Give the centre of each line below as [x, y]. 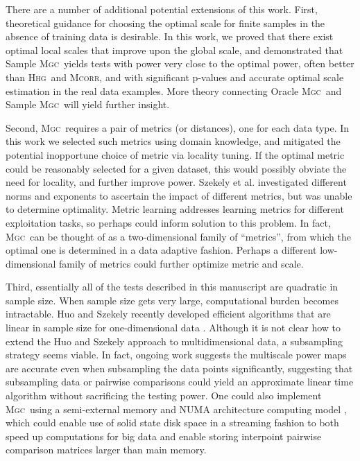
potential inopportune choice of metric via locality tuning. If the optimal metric [175, 154]
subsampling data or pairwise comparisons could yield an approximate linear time [180, 382]
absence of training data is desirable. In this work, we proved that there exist [170, 36]
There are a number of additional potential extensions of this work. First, [162, 9]
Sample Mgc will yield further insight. [88, 104]
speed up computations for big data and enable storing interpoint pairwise [164, 436]
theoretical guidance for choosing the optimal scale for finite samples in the [165, 23]
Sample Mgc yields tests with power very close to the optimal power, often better [180, 63]
